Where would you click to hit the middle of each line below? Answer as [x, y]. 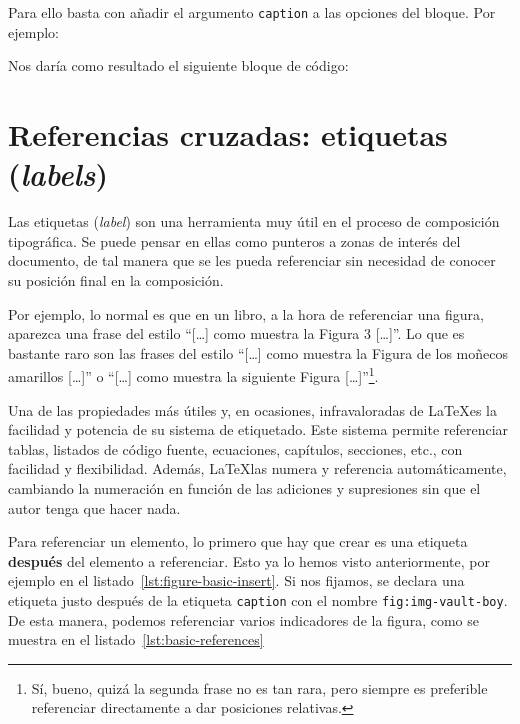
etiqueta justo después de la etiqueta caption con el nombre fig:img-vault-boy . [258, 599]
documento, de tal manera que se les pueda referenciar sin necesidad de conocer [252, 260]
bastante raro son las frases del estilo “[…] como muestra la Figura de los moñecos [258, 352]
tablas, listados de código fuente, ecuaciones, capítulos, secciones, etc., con [235, 448]
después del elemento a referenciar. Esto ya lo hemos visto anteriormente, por [249, 560]
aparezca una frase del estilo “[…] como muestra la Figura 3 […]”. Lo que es [236, 333]
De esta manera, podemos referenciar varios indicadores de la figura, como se [243, 619]
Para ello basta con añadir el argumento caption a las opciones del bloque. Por [252, 12]
